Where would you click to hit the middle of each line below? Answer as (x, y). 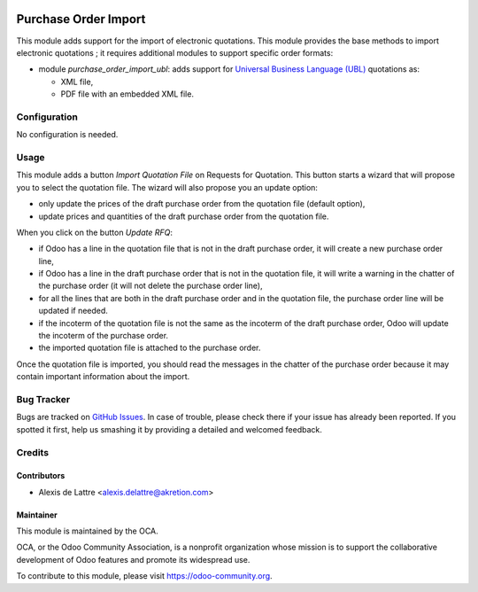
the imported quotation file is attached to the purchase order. (150, 348)
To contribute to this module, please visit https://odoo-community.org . (145, 576)
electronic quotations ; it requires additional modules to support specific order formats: (175, 52)
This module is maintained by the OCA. (87, 531)
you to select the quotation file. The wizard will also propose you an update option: (167, 187)
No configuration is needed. (67, 135)
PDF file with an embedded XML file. (127, 94)
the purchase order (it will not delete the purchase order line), (150, 286)
